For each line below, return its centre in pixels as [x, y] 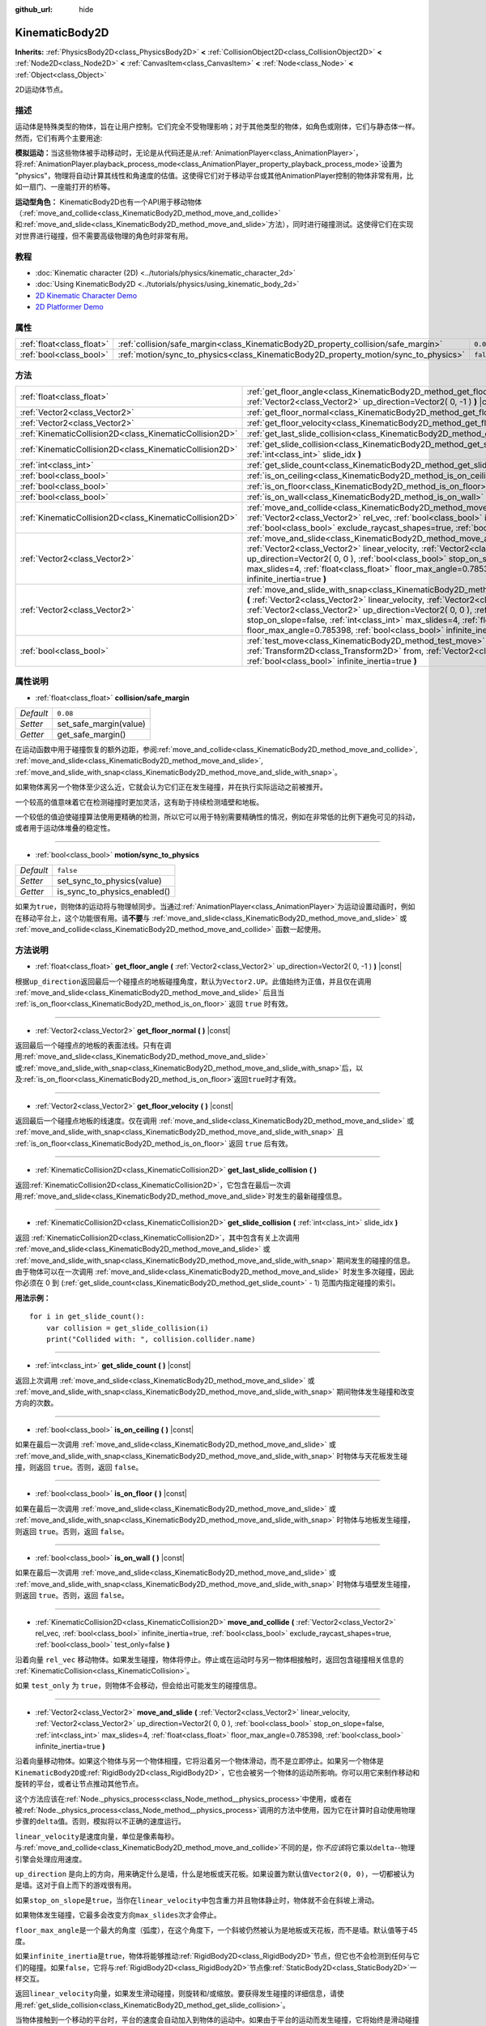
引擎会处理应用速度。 [51, 1859]
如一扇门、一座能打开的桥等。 [65, 187]
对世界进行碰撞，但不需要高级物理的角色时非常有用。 [104, 236]
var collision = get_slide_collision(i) [128, 1328]
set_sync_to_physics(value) [109, 881]
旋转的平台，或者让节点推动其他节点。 [79, 1784]
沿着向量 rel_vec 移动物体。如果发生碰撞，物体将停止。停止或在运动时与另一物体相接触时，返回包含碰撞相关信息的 [209, 1659]
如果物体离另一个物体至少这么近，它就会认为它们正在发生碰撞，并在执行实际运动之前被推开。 [171, 787]
